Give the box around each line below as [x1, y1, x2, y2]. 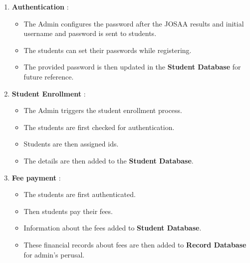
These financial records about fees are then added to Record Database [23, 239, 247, 249]
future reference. [23, 71, 74, 81]
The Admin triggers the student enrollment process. [23, 105, 182, 115]
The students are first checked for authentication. [23, 121, 175, 132]
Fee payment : [11, 172, 61, 182]
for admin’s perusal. [23, 249, 85, 259]
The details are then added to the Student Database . [23, 155, 194, 165]
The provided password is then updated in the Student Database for [23, 61, 241, 72]
